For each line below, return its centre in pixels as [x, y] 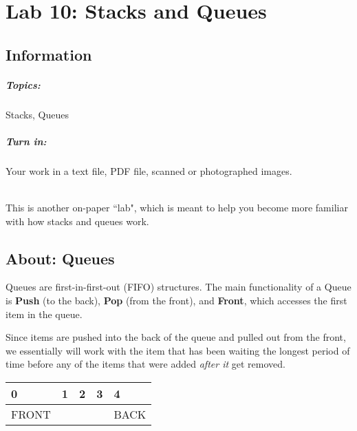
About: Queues [60, 258]
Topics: [23, 84]
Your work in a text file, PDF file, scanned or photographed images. [149, 170]
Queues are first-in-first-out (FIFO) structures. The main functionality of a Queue [178, 287]
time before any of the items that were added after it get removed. [145, 364]
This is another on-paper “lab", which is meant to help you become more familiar [177, 208]
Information [49, 54]
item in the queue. [44, 314]
